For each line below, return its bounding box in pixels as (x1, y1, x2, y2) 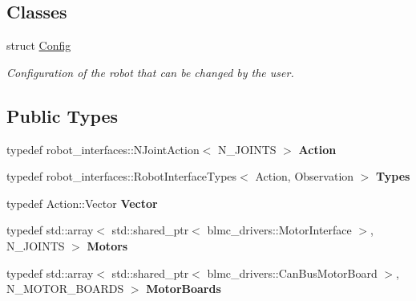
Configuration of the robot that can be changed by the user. (6, 63, 294, 80)
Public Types (6, 103, 119, 128)
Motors (87, 237, 128, 254)
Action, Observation (255, 168, 354, 185)
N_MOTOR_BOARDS (6, 280, 124, 297)
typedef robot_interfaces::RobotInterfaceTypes (6, 168, 237, 185)
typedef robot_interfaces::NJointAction (6, 140, 200, 157)
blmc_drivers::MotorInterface (207, 222, 352, 238)
